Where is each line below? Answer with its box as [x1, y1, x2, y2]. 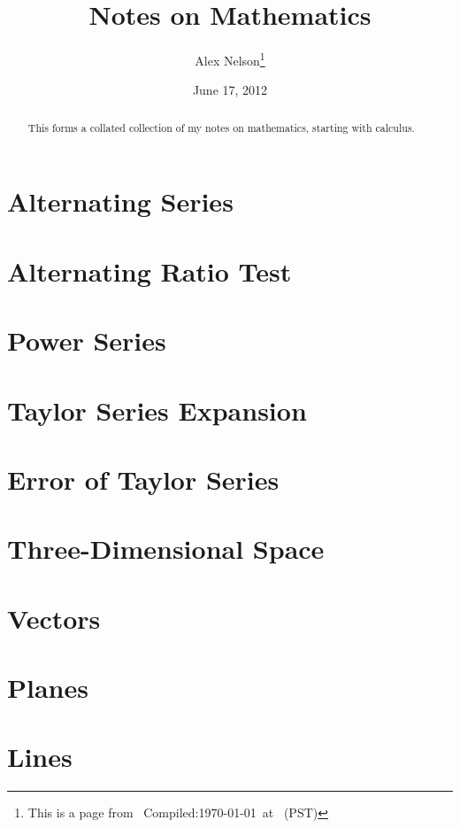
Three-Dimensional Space [7, 530, 325, 567]
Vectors [7, 600, 101, 636]
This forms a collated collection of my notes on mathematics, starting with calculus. [27, 120, 415, 135]
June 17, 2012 [192, 81, 268, 99]
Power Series [7, 322, 166, 359]
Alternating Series [7, 183, 234, 220]
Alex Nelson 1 [195, 49, 265, 69]
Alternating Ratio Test [7, 252, 292, 289]
